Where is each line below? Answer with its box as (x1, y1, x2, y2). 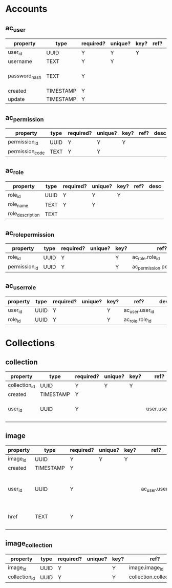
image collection (5, 539, 53, 549)
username (8, 58, 32, 65)
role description (8, 210, 40, 218)
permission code (8, 148, 45, 156)
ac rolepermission (5, 228, 55, 238)
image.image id (128, 564, 164, 572)
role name (8, 200, 29, 209)
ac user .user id (123, 306, 155, 314)
